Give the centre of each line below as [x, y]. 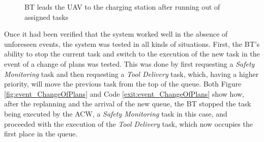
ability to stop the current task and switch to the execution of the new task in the [132, 54]
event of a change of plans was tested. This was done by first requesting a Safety [129, 63]
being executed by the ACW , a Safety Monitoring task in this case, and [116, 113]
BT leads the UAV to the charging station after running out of [122, 7]
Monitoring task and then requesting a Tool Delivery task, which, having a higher [131, 74]
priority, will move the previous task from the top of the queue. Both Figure [123, 84]
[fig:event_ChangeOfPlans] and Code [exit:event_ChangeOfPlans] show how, [124, 93]
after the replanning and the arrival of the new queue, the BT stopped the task [128, 104]
